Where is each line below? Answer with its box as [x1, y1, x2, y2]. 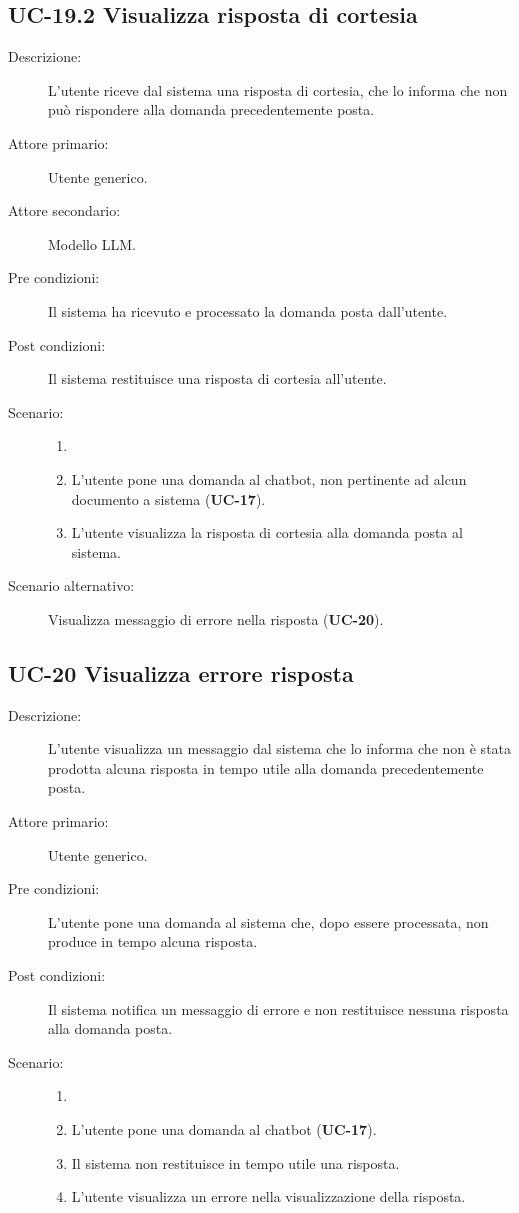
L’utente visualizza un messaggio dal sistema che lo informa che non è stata [48, 738, 512, 759]
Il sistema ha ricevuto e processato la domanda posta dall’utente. [48, 300, 448, 321]
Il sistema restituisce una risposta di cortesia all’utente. [48, 368, 387, 389]
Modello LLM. [48, 233, 136, 254]
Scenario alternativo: [8, 575, 135, 596]
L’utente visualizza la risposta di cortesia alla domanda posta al [71, 522, 463, 543]
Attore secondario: [8, 200, 121, 221]
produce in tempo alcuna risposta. [48, 931, 258, 952]
